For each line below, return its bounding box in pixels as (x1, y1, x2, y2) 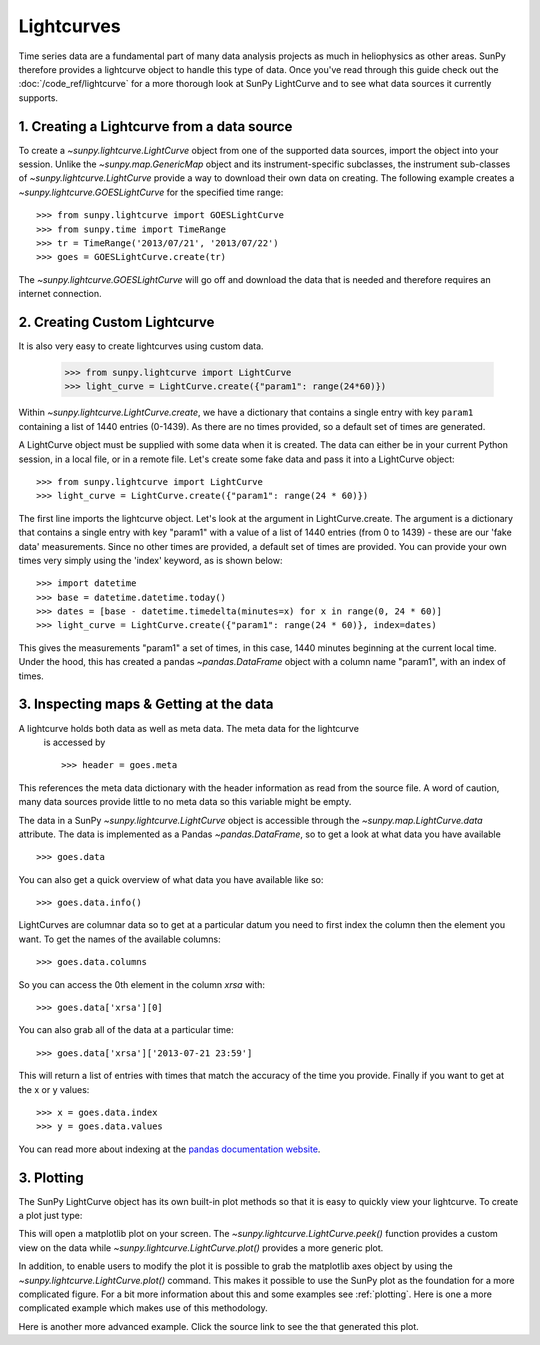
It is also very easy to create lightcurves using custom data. (18, 340, 264, 352)
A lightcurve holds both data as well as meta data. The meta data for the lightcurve (18, 722, 360, 734)
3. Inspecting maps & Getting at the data (18, 696, 274, 713)
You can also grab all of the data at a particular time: (18, 1024, 234, 1036)
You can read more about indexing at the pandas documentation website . (18, 1143, 321, 1155)
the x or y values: (18, 1083, 90, 1095)
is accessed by (43, 736, 106, 748)
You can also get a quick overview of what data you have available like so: (18, 873, 324, 885)
